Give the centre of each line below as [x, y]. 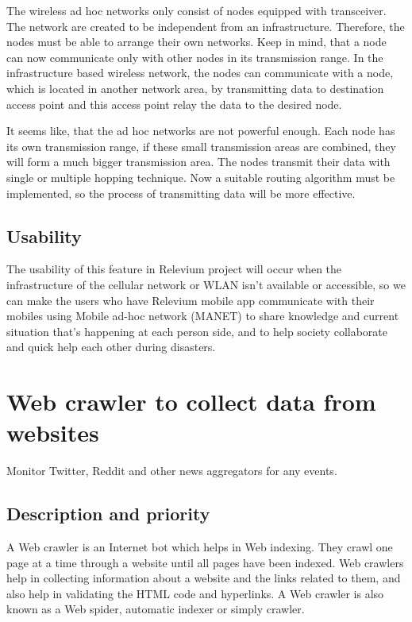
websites [53, 433]
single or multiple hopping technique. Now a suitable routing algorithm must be [201, 177]
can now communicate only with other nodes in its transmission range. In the [195, 57]
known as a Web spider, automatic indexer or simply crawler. [156, 609]
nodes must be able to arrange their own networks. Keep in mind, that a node [196, 42]
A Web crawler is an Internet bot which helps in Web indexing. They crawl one [200, 547]
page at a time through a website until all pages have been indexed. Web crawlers [205, 562]
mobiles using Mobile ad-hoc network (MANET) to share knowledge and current [203, 316]
